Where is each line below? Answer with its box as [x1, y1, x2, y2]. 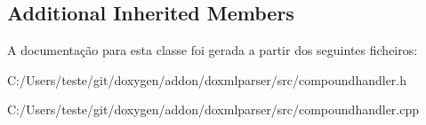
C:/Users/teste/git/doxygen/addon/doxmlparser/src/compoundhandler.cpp [7, 100, 420, 119]
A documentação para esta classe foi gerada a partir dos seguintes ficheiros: [7, 41, 418, 59]
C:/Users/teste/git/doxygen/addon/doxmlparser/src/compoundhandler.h [7, 70, 407, 89]
